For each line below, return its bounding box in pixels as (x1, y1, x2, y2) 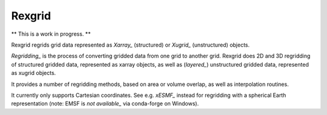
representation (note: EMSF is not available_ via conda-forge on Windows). (11, 100, 199, 107)
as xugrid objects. (11, 70, 56, 77)
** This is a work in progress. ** (11, 30, 91, 38)
